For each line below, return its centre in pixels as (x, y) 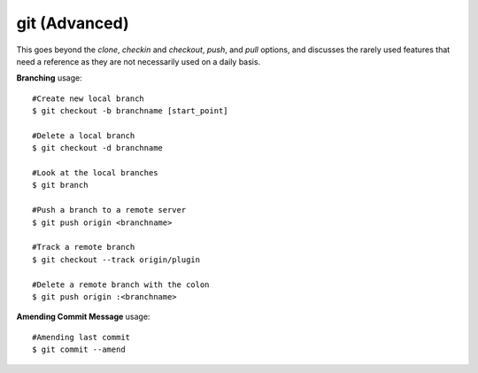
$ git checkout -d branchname (98, 148)
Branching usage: (50, 78)
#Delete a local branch (84, 136)
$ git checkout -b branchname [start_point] (131, 111)
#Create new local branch (89, 98)
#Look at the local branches (95, 173)
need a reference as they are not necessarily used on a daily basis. (139, 61)
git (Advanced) (73, 23)
